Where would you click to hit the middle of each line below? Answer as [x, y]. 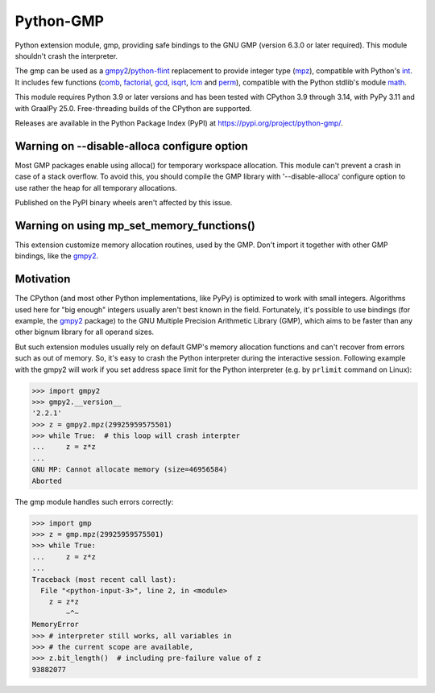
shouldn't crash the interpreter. [66, 56]
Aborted [47, 481]
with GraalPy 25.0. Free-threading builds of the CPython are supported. [133, 108]
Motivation [43, 279]
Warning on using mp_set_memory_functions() [135, 225]
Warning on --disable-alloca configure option [132, 146]
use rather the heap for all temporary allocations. [96, 188]
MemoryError [56, 625]
